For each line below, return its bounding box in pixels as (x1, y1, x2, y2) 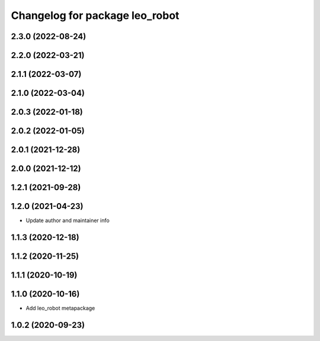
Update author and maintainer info (25, 217, 110, 224)
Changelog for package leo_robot (11, 9, 180, 22)
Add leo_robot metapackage (25, 305, 95, 312)
